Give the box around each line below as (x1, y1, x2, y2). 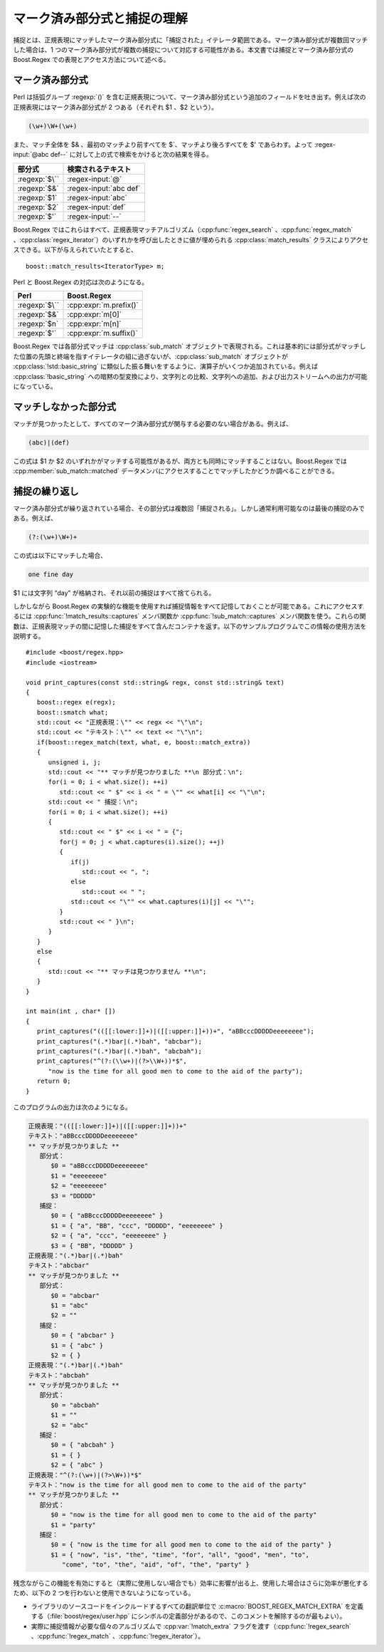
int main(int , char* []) (26, 1007, 117, 1015)
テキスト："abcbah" (28, 1371, 90, 1379)
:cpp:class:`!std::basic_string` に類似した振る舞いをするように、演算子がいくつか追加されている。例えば (13, 362, 319, 370)
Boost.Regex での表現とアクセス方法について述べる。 (13, 56, 170, 64)
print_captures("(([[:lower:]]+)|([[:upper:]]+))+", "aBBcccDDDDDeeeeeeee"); (36, 1027, 315, 1036)
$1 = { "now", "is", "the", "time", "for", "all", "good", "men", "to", (50, 1550, 309, 1559)
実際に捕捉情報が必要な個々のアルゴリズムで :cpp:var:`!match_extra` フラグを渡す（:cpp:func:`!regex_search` (31, 1621, 351, 1631)
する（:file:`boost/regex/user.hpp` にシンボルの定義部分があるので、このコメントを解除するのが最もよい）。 (31, 1612, 346, 1621)
